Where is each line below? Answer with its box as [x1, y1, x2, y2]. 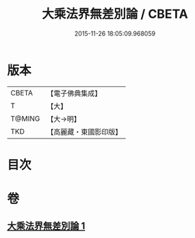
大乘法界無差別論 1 [7, 220, 86, 232]
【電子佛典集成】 [47, 88, 102, 98]
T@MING [10, 114, 40, 123]
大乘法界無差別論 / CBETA [42, 6, 188, 22]
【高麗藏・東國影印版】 [47, 127, 122, 136]
